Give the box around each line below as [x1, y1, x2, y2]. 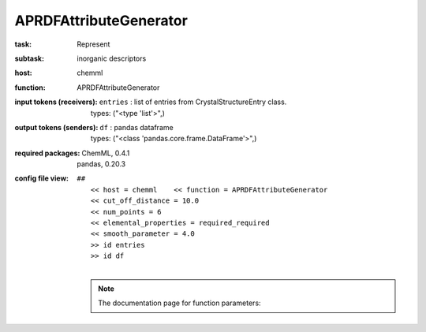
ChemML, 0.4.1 [81, 148, 130, 158]
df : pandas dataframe [99, 122, 174, 132]
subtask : [14, 54, 45, 63]
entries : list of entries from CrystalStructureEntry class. [99, 97, 287, 106]
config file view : [14, 173, 69, 183]
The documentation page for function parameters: [98, 298, 261, 308]
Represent [77, 39, 110, 49]
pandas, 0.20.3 [77, 159, 126, 169]
